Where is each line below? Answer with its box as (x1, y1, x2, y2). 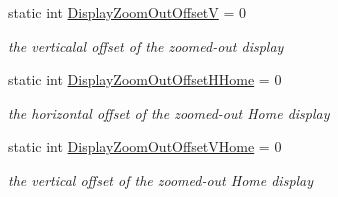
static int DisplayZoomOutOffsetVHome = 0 (8, 136, 282, 157)
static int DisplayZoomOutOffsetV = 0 (8, 2, 247, 22)
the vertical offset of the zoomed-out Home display (8, 169, 314, 190)
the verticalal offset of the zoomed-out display (8, 35, 284, 56)
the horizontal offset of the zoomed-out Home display (8, 102, 330, 123)
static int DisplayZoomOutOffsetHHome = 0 (8, 69, 282, 90)
